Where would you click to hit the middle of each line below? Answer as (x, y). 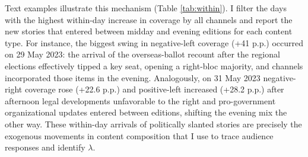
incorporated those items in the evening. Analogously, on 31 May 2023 (133, 77)
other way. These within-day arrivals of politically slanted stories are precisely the (153, 124)
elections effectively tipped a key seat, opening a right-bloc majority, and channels (154, 65)
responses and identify (45, 147)
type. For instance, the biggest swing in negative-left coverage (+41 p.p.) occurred (154, 42)
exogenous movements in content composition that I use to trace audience (139, 135)
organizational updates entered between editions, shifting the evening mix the (146, 112)
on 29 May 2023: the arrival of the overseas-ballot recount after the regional (142, 54)
